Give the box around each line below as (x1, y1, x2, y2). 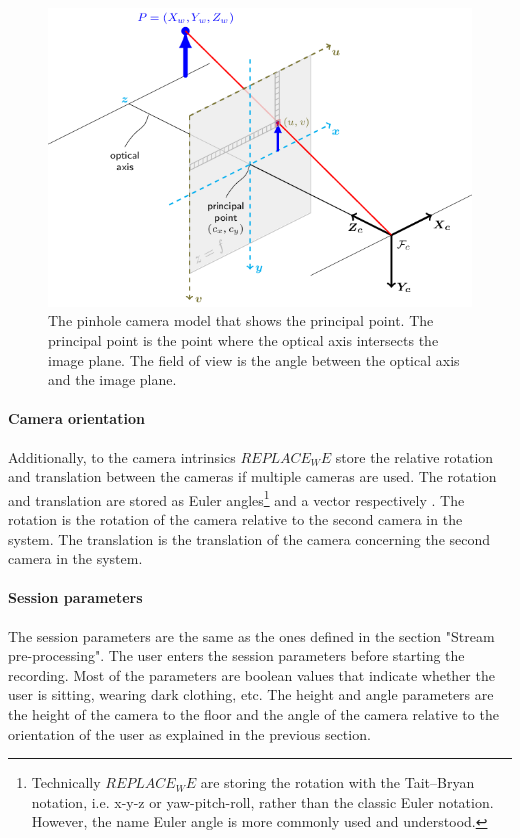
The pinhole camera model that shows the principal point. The (48, 310, 434, 331)
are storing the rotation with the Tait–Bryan (200, 772, 475, 793)
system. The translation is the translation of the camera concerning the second (8, 528, 491, 549)
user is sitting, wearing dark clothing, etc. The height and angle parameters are (8, 684, 494, 705)
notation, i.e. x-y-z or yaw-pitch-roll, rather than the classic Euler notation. (31, 791, 494, 812)
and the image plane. (48, 369, 177, 390)
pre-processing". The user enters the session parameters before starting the (8, 645, 465, 666)
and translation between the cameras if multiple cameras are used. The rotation (8, 466, 497, 487)
